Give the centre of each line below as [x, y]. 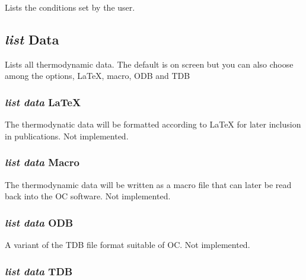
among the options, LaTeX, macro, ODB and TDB [98, 76]
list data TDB [39, 271]
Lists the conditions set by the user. [70, 7]
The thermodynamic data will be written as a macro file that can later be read [148, 184]
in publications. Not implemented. [67, 136]
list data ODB [39, 222]
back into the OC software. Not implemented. [88, 196]
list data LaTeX [43, 102]
